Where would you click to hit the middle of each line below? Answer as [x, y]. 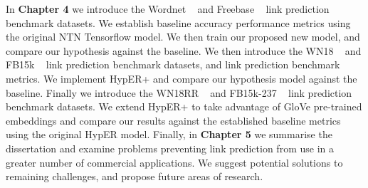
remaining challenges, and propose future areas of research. [135, 176]
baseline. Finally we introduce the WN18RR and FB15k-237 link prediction [179, 92]
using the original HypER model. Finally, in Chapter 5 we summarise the [169, 134]
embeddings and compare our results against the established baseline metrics [173, 120]
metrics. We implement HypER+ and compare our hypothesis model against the [182, 78]
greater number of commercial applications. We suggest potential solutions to [174, 162]
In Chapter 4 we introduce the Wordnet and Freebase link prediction [168, 9]
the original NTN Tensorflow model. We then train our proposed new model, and [183, 37]
